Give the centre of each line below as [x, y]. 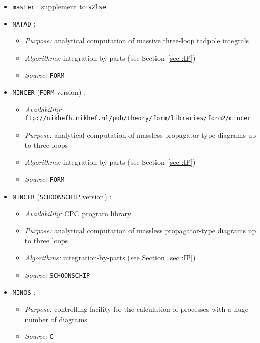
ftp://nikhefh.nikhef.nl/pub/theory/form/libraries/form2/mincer [138, 118]
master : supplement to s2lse [59, 6]
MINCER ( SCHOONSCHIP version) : [62, 196]
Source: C [39, 336]
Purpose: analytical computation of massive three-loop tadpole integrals [137, 41]
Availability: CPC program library [78, 213]
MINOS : [24, 292]
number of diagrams [56, 319]
